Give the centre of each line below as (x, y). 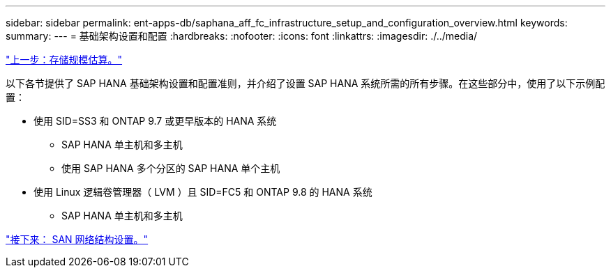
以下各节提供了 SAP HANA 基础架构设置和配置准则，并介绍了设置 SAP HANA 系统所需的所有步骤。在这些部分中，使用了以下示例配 (305, 83)
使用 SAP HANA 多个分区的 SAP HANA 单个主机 (171, 168)
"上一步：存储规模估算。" (64, 60)
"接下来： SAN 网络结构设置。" (77, 239)
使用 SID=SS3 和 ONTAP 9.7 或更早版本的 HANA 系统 (155, 121)
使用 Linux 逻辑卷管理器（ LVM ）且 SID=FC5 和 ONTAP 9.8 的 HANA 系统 (203, 192)
